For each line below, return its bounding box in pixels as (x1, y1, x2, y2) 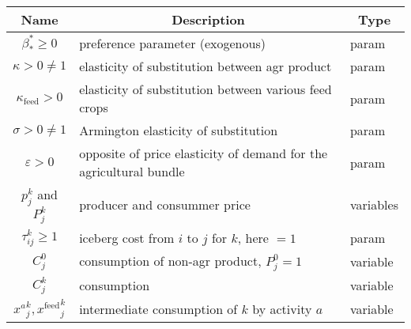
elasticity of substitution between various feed (79, 80, 332, 99)
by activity (252, 300, 312, 319)
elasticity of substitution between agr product (79, 57, 332, 76)
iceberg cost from (79, 229, 175, 248)
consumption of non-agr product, (79, 251, 262, 270)
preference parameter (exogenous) (79, 34, 266, 53)
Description (172, 10, 245, 28)
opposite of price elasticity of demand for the (79, 144, 328, 163)
